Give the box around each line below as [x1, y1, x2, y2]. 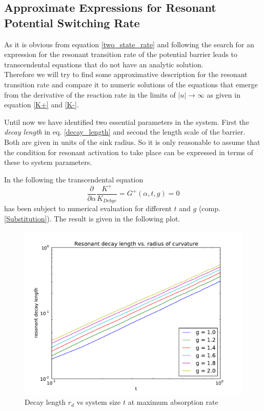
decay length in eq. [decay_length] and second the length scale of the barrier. [4, 126, 246, 137]
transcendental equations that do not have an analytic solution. [4, 59, 204, 69]
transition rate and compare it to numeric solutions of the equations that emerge [4, 79, 258, 89]
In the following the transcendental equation [4, 174, 144, 184]
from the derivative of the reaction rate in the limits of [4, 89, 176, 100]
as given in [207, 89, 240, 100]
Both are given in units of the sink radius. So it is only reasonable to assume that [4, 136, 260, 147]
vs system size [76, 397, 121, 407]
